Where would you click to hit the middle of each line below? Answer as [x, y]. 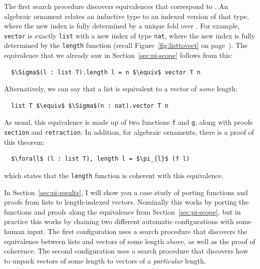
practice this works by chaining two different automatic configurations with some [128, 221]
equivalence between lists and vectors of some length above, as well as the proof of [130, 241]
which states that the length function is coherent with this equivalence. [114, 175]
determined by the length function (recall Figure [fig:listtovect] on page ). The [126, 45]
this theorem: [24, 141]
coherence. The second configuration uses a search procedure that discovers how [126, 251]
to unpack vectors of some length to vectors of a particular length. [105, 260]
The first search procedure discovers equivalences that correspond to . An [116, 6]
